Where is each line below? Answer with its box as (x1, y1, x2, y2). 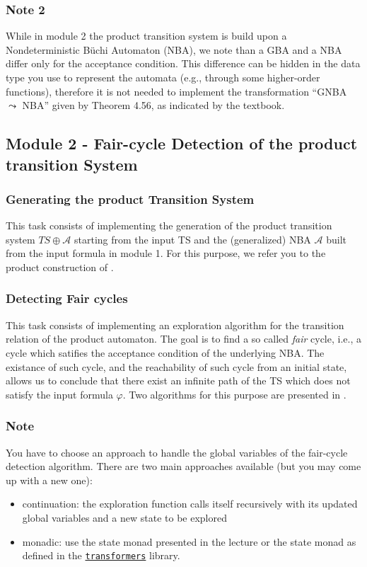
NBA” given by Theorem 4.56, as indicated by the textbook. (22, 98, 285, 113)
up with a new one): (6, 472, 93, 487)
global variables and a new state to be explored (22, 510, 227, 525)
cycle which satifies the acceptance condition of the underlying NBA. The (6, 345, 325, 360)
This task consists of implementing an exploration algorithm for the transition (6, 317, 344, 332)
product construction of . (6, 259, 114, 274)
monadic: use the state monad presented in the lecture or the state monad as (22, 534, 356, 549)
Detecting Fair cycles (6, 290, 128, 307)
